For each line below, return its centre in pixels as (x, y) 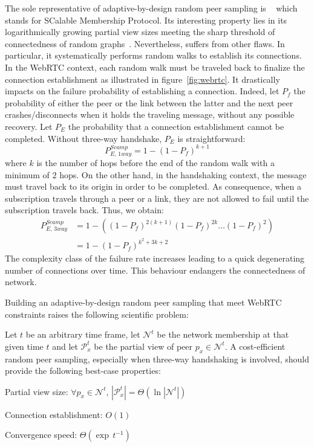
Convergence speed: (41, 435)
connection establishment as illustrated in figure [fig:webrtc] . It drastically (142, 79)
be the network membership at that (223, 334)
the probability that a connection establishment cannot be (176, 126)
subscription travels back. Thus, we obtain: (84, 210)
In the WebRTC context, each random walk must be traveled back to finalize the (155, 67)
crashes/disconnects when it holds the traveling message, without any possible (150, 114)
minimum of (27, 174)
